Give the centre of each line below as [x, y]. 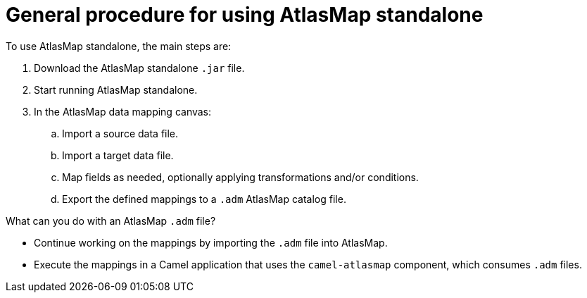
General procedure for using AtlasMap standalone [245, 15]
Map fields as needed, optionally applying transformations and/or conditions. [240, 177]
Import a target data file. [118, 155]
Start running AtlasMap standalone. [116, 89]
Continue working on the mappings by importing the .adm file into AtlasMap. [211, 242]
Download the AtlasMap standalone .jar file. [139, 68]
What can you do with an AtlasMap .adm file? [111, 221]
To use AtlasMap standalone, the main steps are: [119, 46]
